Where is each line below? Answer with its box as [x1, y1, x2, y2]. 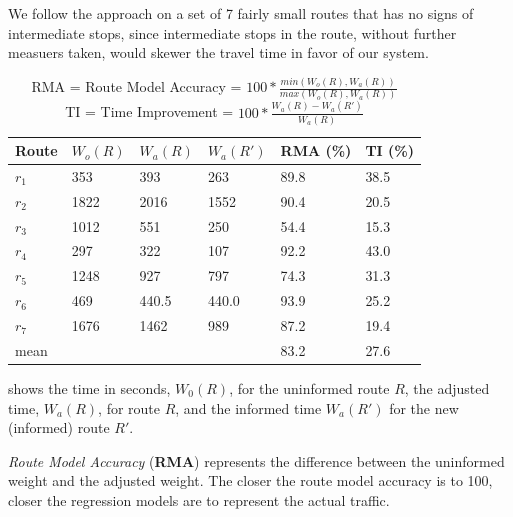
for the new [389, 397, 459, 418]
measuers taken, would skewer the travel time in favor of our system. [8, 42, 429, 63]
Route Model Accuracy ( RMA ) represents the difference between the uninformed [8, 450, 505, 471]
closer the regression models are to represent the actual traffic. [8, 489, 390, 510]
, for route [98, 397, 160, 418]
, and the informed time [175, 397, 322, 418]
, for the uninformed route [229, 377, 390, 398]
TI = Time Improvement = [65, 101, 234, 122]
